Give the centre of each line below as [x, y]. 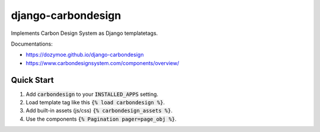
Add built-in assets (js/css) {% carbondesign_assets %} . [99, 111]
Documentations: [32, 44]
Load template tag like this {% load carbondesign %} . [95, 102]
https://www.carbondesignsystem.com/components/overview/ [103, 63]
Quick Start [32, 80]
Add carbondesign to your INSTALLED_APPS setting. [92, 94]
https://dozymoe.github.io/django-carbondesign [85, 55]
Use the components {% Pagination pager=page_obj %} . [101, 119]
